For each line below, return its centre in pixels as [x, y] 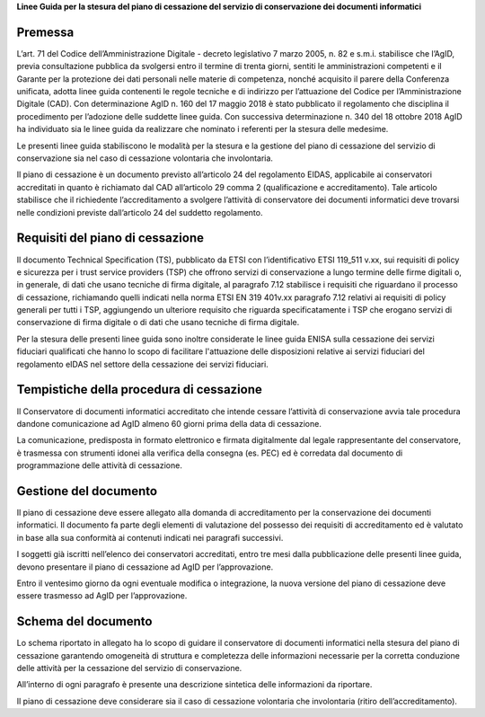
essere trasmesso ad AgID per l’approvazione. [102, 596]
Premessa [45, 32]
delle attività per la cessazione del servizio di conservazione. [129, 668]
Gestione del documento [87, 491]
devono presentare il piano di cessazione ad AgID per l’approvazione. [145, 567]
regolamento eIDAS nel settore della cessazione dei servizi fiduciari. [142, 364]
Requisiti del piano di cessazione [110, 238]
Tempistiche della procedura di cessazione [139, 389]
